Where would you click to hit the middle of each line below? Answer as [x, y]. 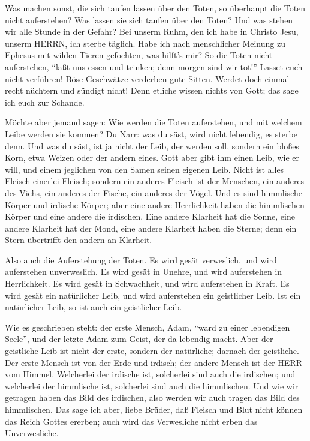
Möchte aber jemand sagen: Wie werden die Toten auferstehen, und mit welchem [154, 122]
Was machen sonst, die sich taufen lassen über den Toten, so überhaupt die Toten [155, 8]
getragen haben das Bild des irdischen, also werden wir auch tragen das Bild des [152, 397]
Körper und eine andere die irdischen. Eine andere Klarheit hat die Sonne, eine [150, 216]
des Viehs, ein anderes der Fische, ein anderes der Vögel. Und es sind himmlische [154, 192]
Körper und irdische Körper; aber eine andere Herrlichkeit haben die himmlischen [155, 204]
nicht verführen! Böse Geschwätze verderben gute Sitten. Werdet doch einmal [147, 78]
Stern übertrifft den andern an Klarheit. [79, 240]
